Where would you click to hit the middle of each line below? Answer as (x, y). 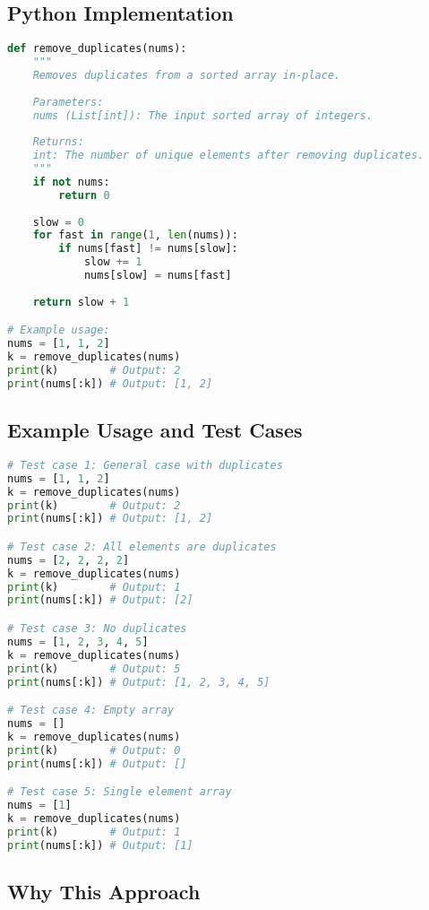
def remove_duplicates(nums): (97, 49)
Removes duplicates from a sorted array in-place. (187, 75)
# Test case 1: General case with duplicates (145, 465)
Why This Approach (104, 891)
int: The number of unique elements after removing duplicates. (228, 156)
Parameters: (68, 102)
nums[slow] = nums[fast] (158, 276)
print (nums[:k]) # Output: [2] (100, 600)
